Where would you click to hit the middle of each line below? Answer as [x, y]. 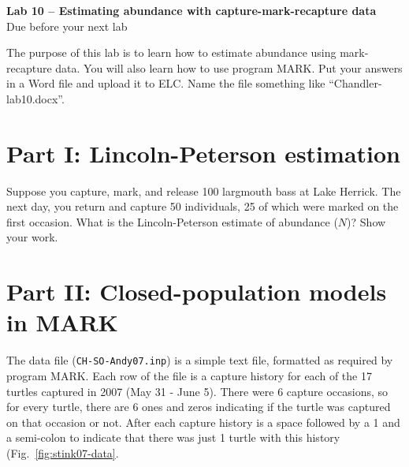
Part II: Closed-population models [197, 291]
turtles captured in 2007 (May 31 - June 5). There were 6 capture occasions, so [197, 391]
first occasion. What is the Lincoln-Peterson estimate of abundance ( [172, 221]
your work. [32, 237]
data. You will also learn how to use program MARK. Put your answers [229, 67]
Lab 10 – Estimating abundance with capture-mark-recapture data [191, 10]
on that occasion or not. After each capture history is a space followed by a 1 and [203, 422]
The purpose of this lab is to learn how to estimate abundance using [171, 52]
